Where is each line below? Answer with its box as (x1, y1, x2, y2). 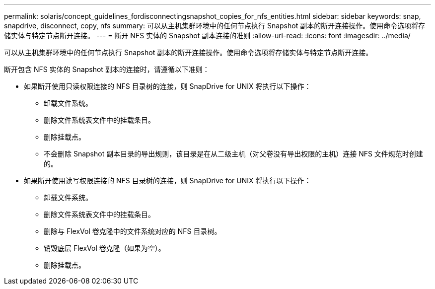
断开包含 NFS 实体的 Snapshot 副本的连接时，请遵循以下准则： (4, 65, 210, 73)
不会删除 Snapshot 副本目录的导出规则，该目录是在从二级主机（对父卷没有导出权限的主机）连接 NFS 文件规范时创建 (44, 149, 423, 158)
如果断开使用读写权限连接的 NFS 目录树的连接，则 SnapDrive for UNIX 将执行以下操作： (24, 176, 311, 185)
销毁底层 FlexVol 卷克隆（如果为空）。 (44, 244, 165, 252)
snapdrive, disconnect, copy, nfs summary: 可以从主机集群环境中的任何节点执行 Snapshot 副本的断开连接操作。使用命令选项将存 (4, 21, 426, 30)
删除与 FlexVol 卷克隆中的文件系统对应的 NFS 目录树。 (44, 227, 221, 235)
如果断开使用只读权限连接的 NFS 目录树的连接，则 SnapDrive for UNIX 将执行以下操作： (24, 82, 311, 90)
